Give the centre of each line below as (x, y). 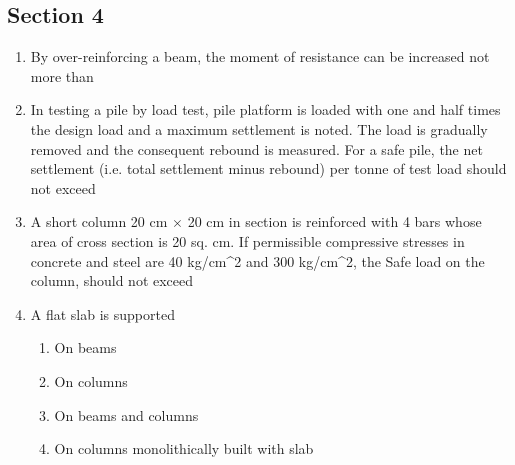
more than (62, 75)
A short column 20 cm (99, 221)
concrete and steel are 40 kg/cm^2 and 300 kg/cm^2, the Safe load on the (257, 260)
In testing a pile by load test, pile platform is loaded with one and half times (265, 109)
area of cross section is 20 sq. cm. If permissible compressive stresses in (247, 240)
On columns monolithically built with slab (184, 448)
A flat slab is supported (102, 313)
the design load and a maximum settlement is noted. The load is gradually (259, 128)
